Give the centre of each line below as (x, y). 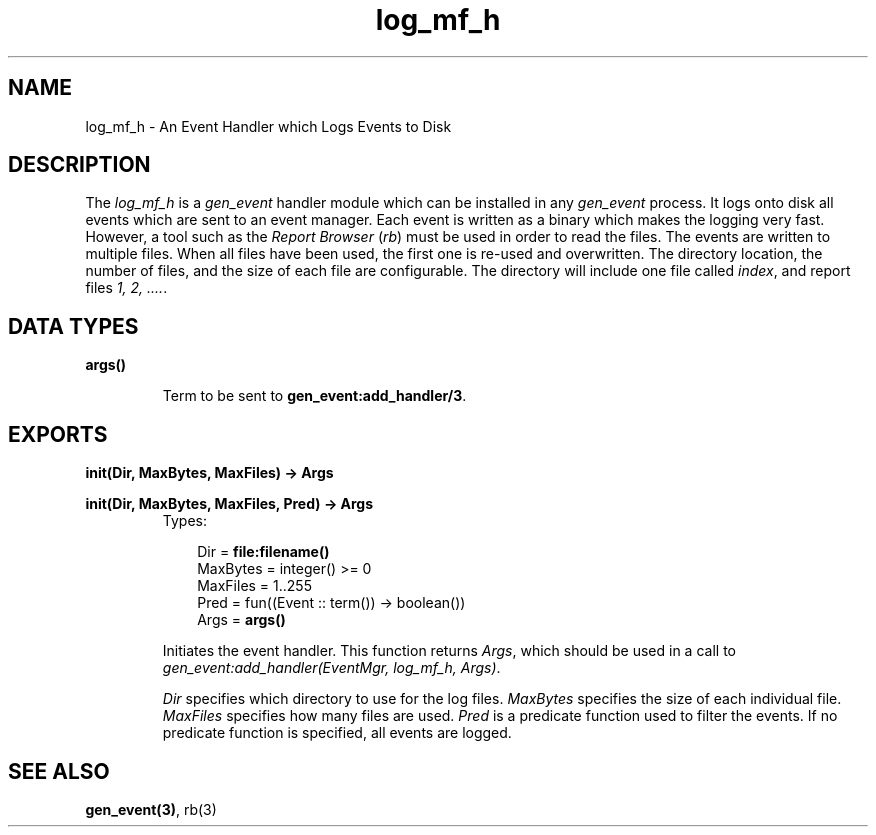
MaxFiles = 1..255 (254, 586)
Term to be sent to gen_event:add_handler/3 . (314, 396)
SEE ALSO (59, 771)
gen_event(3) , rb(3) (151, 809)
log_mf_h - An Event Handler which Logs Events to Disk (268, 126)
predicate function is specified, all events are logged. (337, 733)
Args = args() (241, 620)
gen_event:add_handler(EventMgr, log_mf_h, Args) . (331, 668)
